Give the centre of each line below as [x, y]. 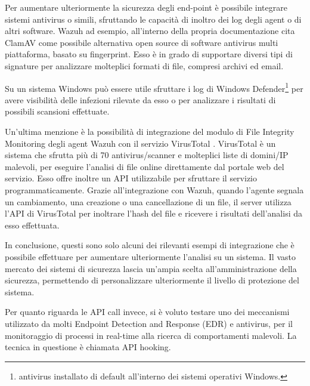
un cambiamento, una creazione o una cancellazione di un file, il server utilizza [148, 201]
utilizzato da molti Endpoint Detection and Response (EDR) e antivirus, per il [149, 323]
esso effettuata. [32, 225]
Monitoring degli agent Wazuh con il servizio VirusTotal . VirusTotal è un [140, 143]
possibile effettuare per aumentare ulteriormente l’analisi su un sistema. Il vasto [150, 256]
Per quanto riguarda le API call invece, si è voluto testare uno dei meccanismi [147, 312]
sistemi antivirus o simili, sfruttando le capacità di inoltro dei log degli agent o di [153, 19]
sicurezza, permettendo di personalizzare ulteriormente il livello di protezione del [152, 280]
